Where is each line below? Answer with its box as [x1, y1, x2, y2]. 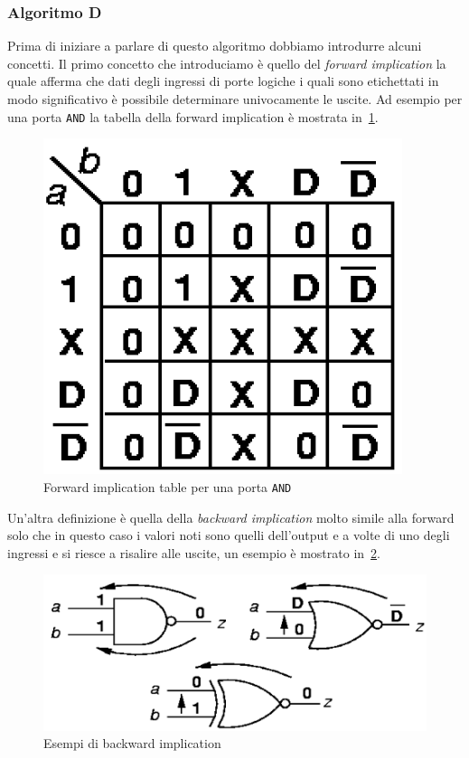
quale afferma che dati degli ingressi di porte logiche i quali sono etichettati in [7, 71, 439, 90]
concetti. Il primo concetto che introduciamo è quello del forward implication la [7, 53, 446, 72]
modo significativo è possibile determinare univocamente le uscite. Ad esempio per [7, 90, 463, 108]
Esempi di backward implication [43, 734, 221, 753]
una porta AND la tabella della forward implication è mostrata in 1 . [7, 107, 379, 126]
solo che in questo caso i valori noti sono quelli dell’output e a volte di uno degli [7, 526, 450, 545]
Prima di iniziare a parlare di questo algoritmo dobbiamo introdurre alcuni [7, 36, 422, 55]
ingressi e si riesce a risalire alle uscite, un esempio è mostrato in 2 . [7, 543, 380, 562]
